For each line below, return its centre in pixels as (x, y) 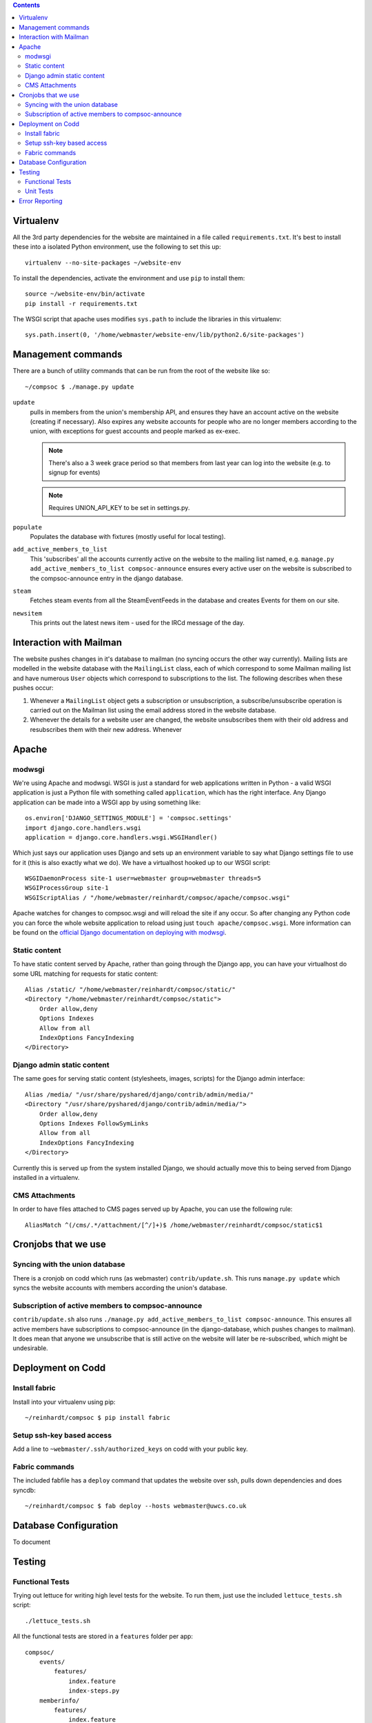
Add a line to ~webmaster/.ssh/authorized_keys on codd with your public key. (130, 1449)
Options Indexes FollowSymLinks (94, 1124)
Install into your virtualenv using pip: (64, 1402)
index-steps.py (94, 1691)
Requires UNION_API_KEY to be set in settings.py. (119, 508)
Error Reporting (41, 201)
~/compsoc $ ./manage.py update (80, 387)
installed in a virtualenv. (46, 1177)
